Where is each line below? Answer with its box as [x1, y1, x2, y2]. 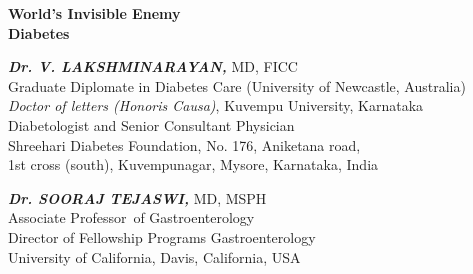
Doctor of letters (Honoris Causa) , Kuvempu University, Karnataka [8, 95, 424, 116]
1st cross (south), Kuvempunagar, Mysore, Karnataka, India [8, 154, 379, 175]
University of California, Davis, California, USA [8, 246, 301, 267]
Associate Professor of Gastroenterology [8, 207, 255, 228]
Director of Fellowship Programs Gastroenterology [8, 226, 316, 247]
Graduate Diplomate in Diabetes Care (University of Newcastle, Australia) [8, 75, 466, 96]
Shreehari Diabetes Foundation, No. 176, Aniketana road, [8, 134, 361, 155]
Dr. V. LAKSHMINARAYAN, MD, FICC [8, 56, 298, 77]
